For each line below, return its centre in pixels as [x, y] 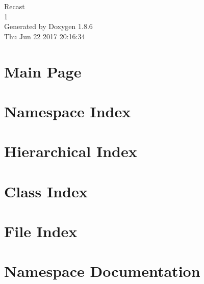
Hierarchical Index [71, 151]
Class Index [46, 191]
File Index [41, 231]
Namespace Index [68, 111]
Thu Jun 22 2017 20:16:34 [45, 36]
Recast [15, 6]
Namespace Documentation [102, 271]
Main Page [43, 71]
